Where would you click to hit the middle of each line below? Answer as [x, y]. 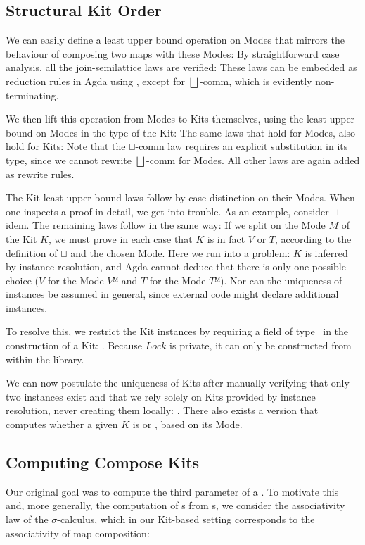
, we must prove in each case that [120, 238]
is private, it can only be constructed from [261, 345]
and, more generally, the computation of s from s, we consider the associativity [175, 505]
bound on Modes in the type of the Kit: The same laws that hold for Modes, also [181, 132]
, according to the [313, 238]
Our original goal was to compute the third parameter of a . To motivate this [172, 491]
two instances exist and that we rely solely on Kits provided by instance [161, 396]
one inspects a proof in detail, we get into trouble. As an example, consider [167, 211]
